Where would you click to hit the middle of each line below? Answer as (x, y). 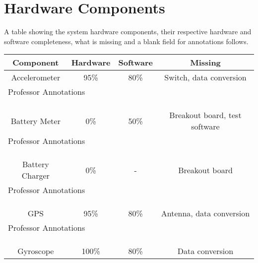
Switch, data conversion (205, 77)
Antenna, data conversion (205, 213)
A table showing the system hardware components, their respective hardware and (128, 32)
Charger (35, 176)
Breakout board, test (205, 115)
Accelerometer (36, 77)
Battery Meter (35, 121)
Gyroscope (36, 251)
